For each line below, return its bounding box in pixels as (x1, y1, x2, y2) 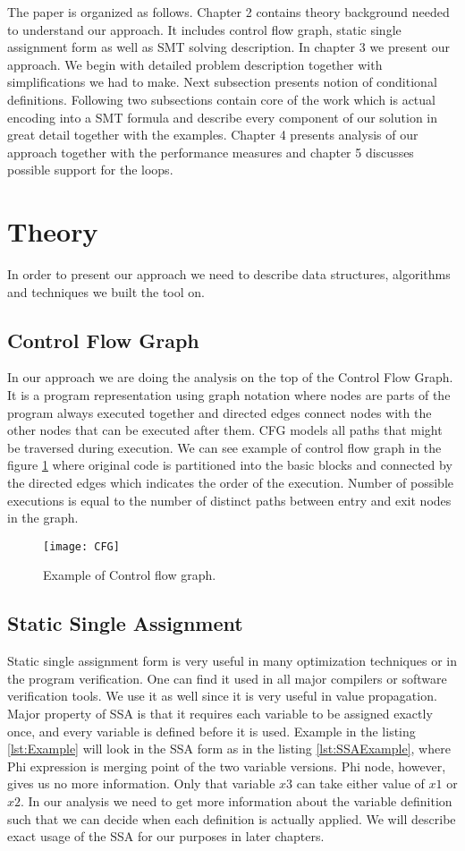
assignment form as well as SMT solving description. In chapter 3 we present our (7, 38, 450, 56)
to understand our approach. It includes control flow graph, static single (7, 20, 402, 38)
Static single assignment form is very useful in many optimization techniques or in (7, 651, 458, 670)
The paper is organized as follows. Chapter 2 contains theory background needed (7, 3, 450, 21)
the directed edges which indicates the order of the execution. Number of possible (7, 473, 453, 492)
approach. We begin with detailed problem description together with (7, 55, 383, 73)
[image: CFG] (43, 540, 120, 553)
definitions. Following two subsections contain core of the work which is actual (7, 89, 435, 108)
